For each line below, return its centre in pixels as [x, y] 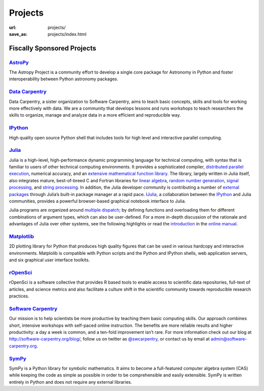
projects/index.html [67, 34]
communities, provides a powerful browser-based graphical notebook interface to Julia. [98, 201]
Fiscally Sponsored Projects [53, 48]
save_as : [18, 34]
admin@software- [229, 339]
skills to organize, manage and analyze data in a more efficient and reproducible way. [95, 115]
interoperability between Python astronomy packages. [64, 79]
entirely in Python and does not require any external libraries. [70, 382]
